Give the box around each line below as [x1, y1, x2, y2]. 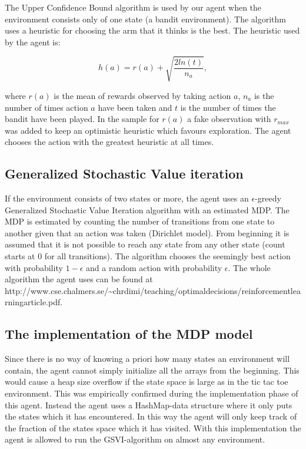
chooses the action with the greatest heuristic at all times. [5, 136, 214, 148]
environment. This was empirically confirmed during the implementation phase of [5, 387, 298, 400]
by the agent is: [5, 35, 61, 48]
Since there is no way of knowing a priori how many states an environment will [5, 352, 290, 365]
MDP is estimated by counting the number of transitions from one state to [5, 215, 275, 227]
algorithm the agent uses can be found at [5, 273, 153, 285]
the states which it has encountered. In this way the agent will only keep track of [5, 410, 297, 422]
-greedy [255, 192, 281, 204]
